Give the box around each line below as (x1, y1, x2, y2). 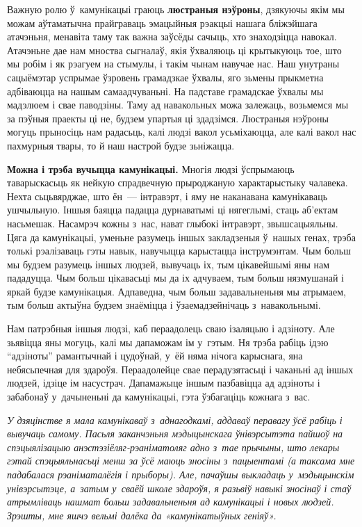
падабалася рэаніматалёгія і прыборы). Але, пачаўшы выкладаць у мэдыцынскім (7, 467, 354, 481)
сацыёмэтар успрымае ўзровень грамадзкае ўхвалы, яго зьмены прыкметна (7, 70, 324, 84)
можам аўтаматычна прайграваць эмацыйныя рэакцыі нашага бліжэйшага (7, 15, 318, 30)
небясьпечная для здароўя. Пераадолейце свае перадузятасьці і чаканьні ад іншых (7, 362, 354, 376)
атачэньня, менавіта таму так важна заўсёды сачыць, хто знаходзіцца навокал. (7, 29, 337, 44)
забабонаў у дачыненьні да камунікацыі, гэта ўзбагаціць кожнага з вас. (7, 389, 311, 404)
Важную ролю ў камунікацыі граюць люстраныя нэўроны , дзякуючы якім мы (7, 2, 345, 16)
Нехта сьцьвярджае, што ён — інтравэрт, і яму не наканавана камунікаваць (7, 188, 328, 203)
